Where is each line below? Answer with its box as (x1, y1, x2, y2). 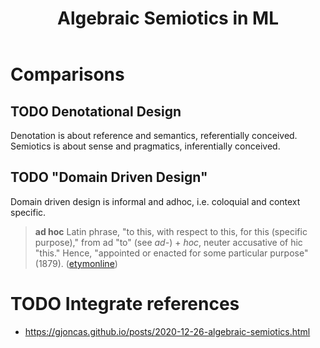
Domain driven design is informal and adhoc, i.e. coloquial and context (10, 195, 301, 207)
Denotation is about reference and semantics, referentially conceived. (10, 130, 298, 141)
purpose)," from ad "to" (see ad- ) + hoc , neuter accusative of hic (34, 236, 303, 248)
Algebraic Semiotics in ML (56, 7, 279, 30)
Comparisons (10, 63, 125, 86)
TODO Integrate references (10, 293, 240, 315)
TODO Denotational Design (10, 103, 182, 120)
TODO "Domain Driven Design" (10, 169, 208, 186)
